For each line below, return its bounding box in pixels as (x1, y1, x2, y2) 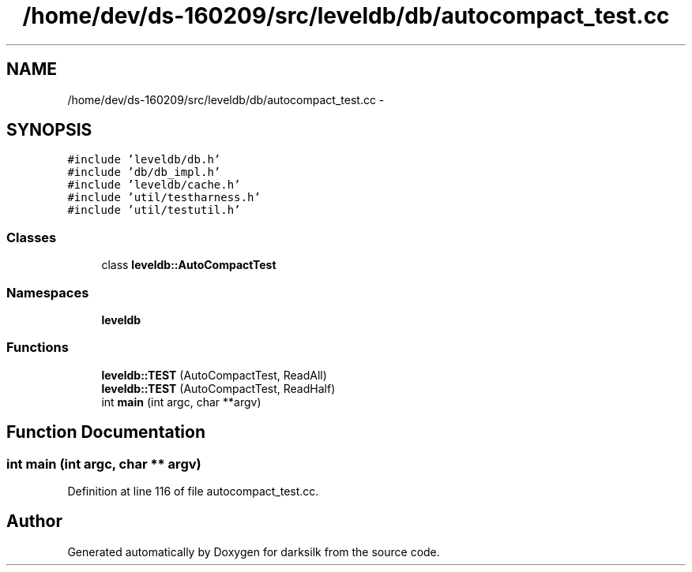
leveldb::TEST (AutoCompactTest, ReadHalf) (101, 381, 336, 395)
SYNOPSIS (6, 120, 92, 140)
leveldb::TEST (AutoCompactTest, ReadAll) (101, 368, 327, 382)
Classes (6, 229, 57, 245)
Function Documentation (6, 422, 205, 443)
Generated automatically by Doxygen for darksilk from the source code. (67, 544, 440, 559)
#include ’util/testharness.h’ (67, 191, 261, 204)
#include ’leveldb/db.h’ (67, 153, 221, 166)
